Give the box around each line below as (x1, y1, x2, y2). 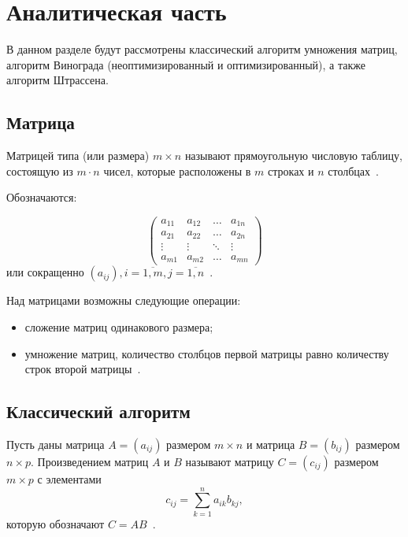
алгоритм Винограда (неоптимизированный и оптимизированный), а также (6, 56, 365, 72)
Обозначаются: (6, 189, 77, 206)
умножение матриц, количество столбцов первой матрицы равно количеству (24, 345, 389, 361)
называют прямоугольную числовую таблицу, (184, 147, 402, 164)
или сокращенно (6, 264, 84, 280)
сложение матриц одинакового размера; (24, 319, 213, 335)
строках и (268, 162, 314, 179)
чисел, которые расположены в (103, 162, 251, 179)
